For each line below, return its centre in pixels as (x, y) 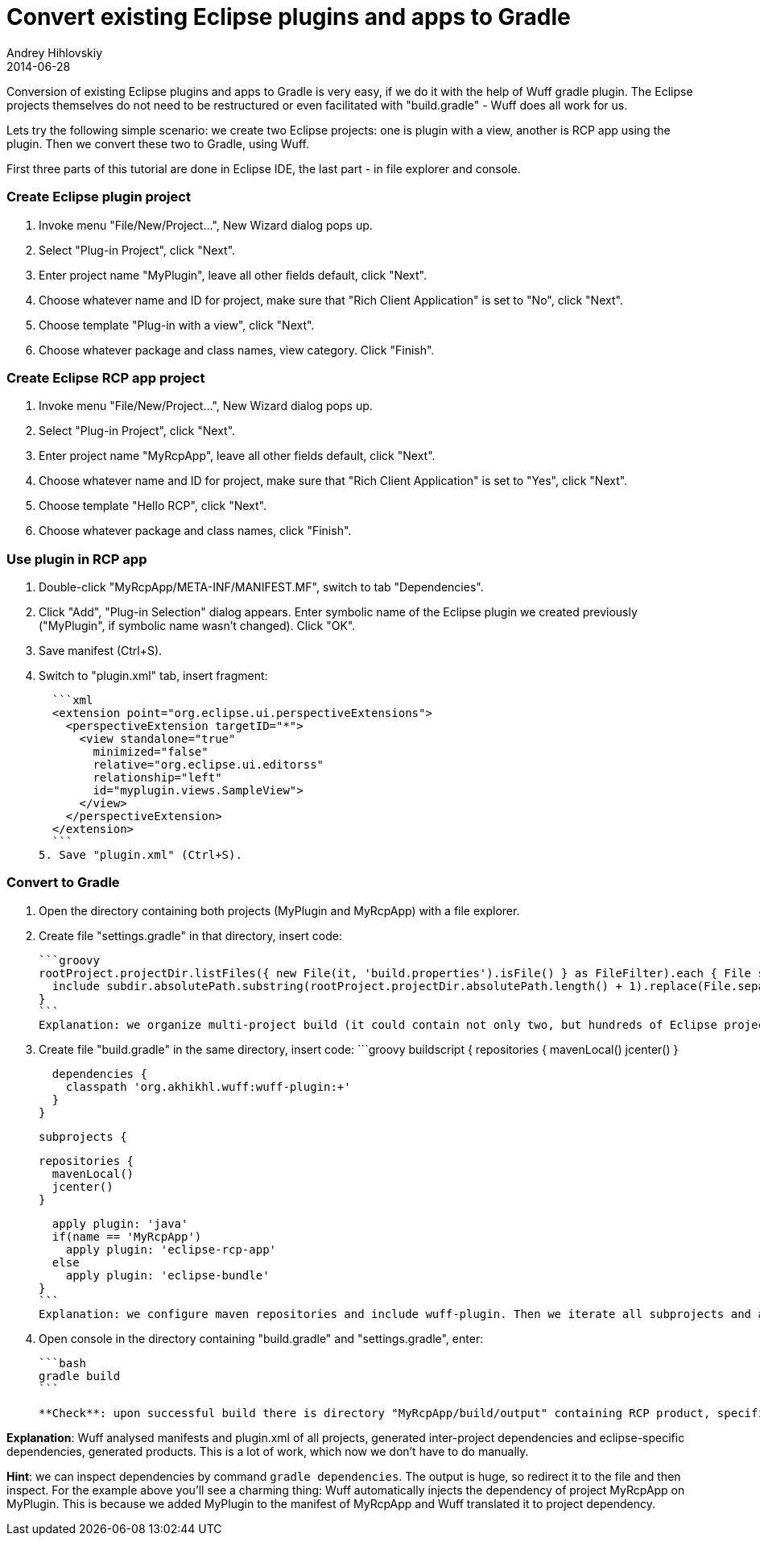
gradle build (80, 1376)
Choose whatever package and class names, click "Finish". (195, 531)
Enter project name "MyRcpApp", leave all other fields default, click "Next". (237, 456)
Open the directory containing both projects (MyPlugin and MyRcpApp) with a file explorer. (279, 910)
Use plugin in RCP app (77, 559)
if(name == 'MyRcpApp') (127, 1236)
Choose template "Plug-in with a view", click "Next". (177, 325)
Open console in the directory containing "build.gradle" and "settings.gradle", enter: (261, 1338)
